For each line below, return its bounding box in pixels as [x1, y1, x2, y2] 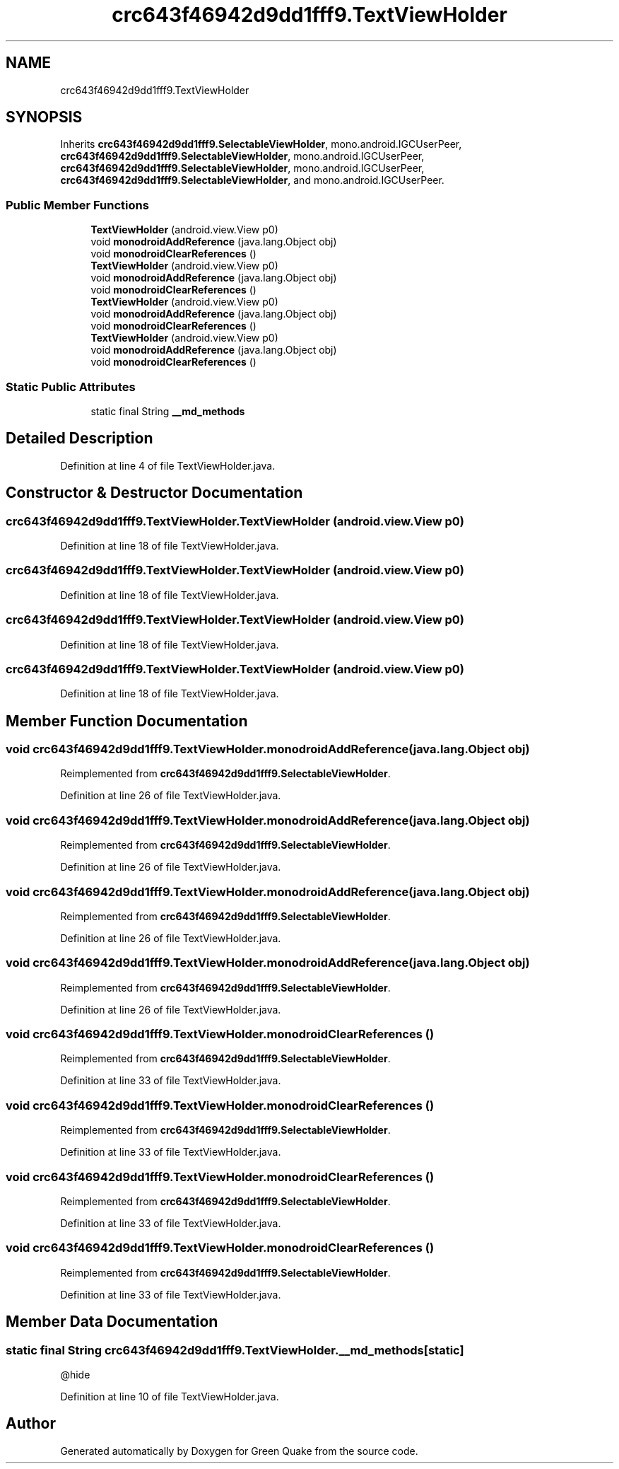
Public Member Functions [6, 197, 149, 212]
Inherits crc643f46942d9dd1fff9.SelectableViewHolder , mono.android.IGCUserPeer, [60, 138, 462, 151]
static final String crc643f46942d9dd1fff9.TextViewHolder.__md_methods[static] [6, 1342, 464, 1357]
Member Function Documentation [6, 712, 248, 730]
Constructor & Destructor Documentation [6, 484, 303, 502]
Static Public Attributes [6, 379, 136, 394]
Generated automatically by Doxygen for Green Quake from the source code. [60, 1444, 418, 1457]
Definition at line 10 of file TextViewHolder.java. [60, 1390, 279, 1403]
